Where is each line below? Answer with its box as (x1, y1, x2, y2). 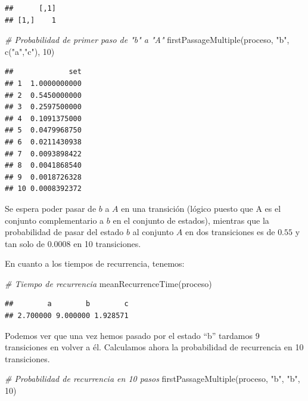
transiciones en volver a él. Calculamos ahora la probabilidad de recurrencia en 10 (5, 341, 304, 353)
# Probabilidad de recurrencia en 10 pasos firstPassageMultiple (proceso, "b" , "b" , (5, 372, 300, 385)
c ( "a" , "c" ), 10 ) (5, 45, 55, 57)
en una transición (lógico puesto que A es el (121, 202, 281, 214)
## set (5, 67, 82, 76)
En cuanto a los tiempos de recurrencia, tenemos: (5, 257, 185, 270)
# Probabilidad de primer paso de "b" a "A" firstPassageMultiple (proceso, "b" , (5, 33, 290, 46)
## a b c (5, 300, 129, 309)
